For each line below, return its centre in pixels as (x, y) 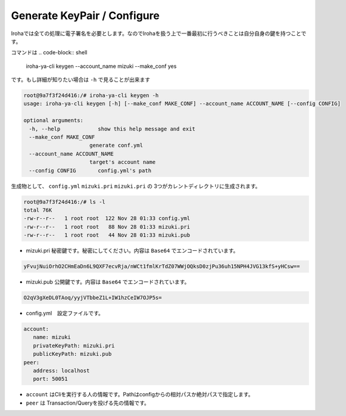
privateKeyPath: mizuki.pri (74, 345)
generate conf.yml (116, 145)
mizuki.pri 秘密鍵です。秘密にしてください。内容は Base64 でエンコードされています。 (132, 251)
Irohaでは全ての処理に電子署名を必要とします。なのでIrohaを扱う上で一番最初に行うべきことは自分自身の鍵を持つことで (159, 33)
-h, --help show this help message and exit (112, 129)
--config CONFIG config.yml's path (90, 170)
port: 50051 (50, 379)
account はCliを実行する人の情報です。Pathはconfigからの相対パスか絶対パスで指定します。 (140, 395)
